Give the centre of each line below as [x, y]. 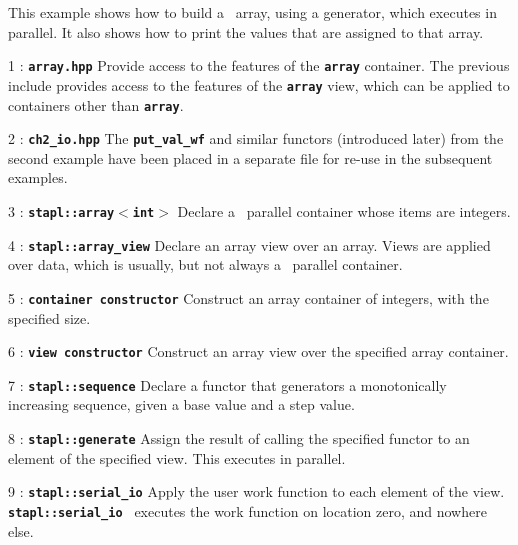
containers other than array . [96, 104]
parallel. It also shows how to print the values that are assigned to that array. [246, 31]
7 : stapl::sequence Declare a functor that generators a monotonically [227, 384]
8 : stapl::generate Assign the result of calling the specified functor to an [239, 438]
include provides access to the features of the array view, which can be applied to [259, 84]
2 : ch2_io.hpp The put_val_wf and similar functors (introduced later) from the [256, 138]
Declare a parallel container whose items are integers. [344, 211]
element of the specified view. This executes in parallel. [177, 457]
